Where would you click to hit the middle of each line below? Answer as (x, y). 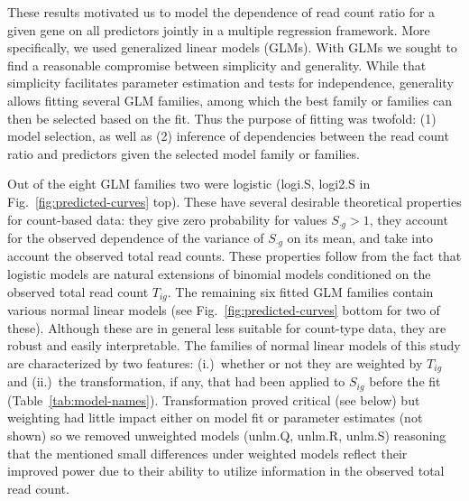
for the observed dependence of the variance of (136, 237)
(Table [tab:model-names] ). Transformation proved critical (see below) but (214, 399)
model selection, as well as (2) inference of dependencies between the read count (228, 136)
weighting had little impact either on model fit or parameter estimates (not (215, 417)
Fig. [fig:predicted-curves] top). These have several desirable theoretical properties (234, 201)
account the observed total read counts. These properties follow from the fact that (234, 256)
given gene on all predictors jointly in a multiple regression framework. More (219, 29)
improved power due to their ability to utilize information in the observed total (226, 471)
